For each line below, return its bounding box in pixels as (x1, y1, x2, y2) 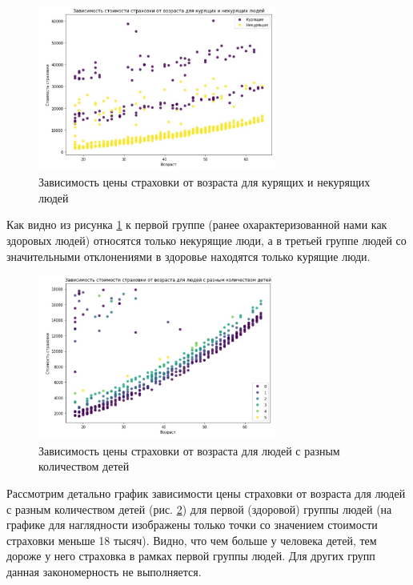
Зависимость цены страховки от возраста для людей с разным (38, 442, 340, 459)
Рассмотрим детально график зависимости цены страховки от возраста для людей (6, 485, 406, 502)
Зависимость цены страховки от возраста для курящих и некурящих (38, 174, 371, 190)
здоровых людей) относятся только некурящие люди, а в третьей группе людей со (6, 232, 407, 248)
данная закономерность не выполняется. (6, 563, 202, 579)
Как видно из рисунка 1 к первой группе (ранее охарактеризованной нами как (6, 216, 387, 233)
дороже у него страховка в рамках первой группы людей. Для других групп (6, 547, 375, 564)
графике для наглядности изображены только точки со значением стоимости (6, 516, 378, 533)
